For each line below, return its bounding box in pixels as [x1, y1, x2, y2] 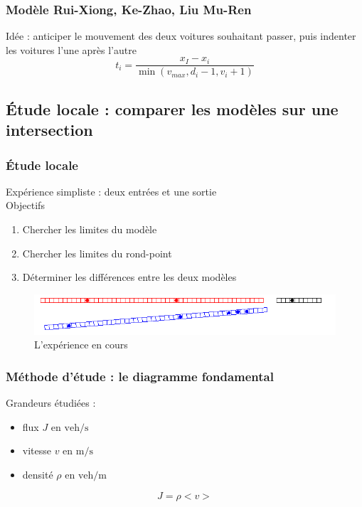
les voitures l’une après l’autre [6, 42, 137, 57]
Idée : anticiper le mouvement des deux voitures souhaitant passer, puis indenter [6, 28, 356, 43]
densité [22, 467, 53, 481]
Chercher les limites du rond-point [22, 245, 172, 260]
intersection [6, 119, 93, 141]
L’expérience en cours [34, 337, 128, 352]
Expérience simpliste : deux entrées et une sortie [6, 183, 217, 198]
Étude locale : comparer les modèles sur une [6, 97, 339, 119]
